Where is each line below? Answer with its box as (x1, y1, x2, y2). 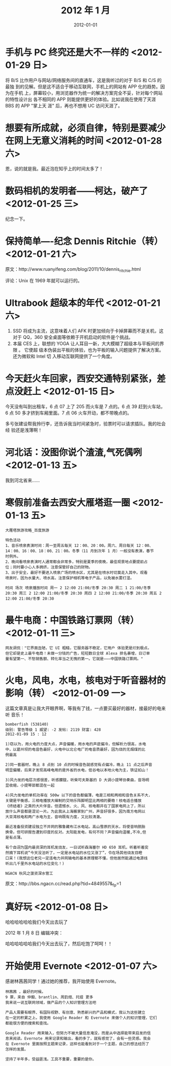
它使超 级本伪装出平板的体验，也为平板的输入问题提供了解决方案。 (24, 347, 164, 353)
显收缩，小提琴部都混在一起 (5, 783, 55, 788)
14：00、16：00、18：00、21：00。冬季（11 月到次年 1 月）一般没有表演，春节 (5, 549, 154, 554)
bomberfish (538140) (5, 722, 49, 727)
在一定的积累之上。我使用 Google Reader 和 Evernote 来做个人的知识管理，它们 (5, 1015, 157, 1020)
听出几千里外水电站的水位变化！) (5, 861, 65, 866)
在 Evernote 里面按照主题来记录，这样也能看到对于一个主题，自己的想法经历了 (5, 1041, 150, 1046)
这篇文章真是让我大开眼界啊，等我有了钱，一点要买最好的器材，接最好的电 (5, 705, 161, 711)
